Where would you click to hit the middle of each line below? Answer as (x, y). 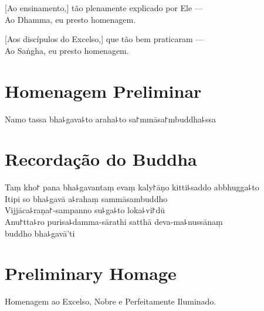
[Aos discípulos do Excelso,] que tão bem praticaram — (104, 39)
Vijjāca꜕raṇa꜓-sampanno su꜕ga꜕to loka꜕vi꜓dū (85, 210)
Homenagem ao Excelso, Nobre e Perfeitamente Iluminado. (111, 301)
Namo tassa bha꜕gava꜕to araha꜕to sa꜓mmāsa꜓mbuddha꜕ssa (110, 119)
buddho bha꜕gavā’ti (40, 233)
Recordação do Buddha (101, 159)
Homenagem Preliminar (103, 90)
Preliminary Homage (91, 273)
